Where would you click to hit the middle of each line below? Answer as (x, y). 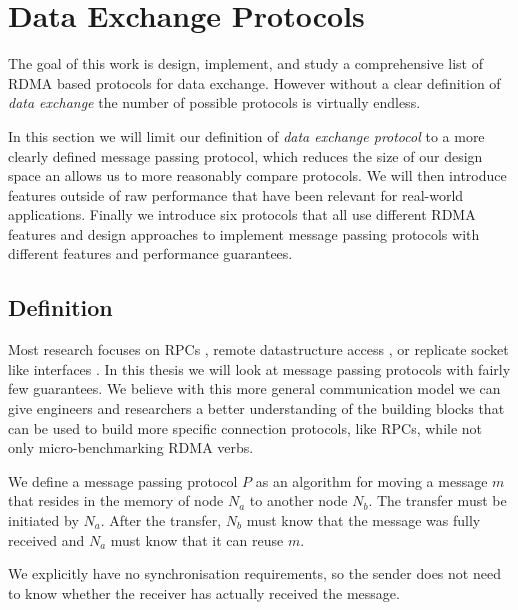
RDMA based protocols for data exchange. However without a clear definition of (254, 82)
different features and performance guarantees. (150, 253)
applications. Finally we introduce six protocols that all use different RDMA (242, 214)
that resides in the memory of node (116, 500)
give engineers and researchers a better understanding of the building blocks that (256, 408)
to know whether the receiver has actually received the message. (204, 592)
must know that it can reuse (197, 539)
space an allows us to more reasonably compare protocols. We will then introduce (257, 175)
